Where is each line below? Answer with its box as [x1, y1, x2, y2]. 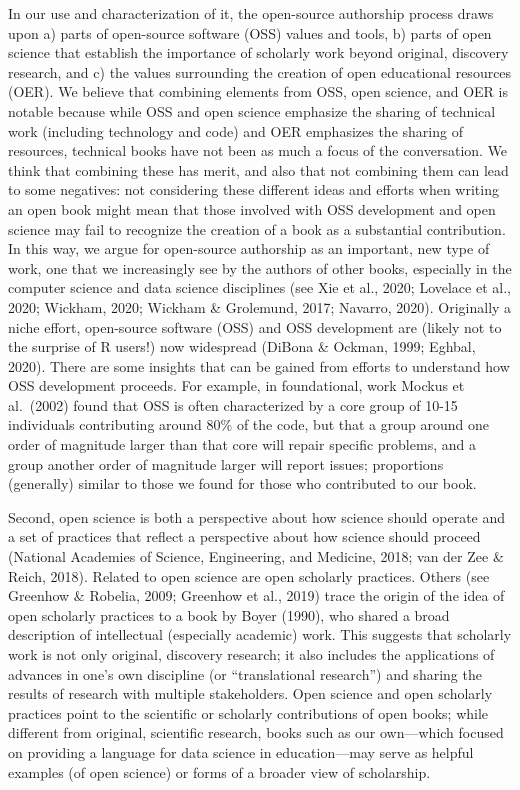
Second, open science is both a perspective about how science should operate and [8, 506, 506, 527]
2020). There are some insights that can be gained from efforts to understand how [8, 355, 510, 376]
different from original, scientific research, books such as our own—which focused [8, 722, 504, 743]
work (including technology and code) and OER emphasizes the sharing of [8, 120, 463, 141]
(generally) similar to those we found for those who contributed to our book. [8, 473, 477, 494]
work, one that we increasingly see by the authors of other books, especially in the [8, 257, 512, 278]
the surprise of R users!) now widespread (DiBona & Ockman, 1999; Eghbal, [8, 336, 476, 357]
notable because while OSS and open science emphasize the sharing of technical [8, 100, 496, 121]
